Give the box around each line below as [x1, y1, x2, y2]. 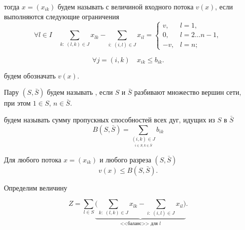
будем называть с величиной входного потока [58, 1, 194, 11]
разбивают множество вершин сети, [134, 87, 242, 97]
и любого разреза [100, 154, 151, 164]
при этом [4, 98, 31, 108]
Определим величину [4, 182, 68, 192]
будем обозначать [4, 70, 56, 80]
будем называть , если [47, 87, 113, 97]
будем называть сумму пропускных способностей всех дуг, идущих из [4, 114, 215, 124]
